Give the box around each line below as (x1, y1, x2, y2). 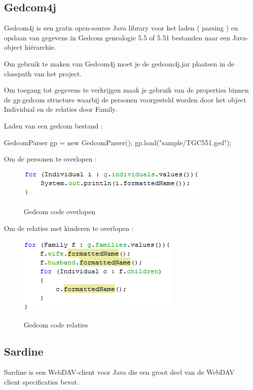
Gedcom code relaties (24, 320, 88, 330)
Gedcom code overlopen (24, 206, 96, 217)
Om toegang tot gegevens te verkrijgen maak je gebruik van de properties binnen (4, 85, 249, 95)
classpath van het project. (4, 68, 82, 78)
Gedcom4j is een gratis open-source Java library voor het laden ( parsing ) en (4, 23, 238, 33)
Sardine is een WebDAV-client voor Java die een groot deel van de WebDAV (4, 366, 235, 377)
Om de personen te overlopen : (4, 154, 97, 164)
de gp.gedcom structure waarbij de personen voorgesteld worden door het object (4, 94, 247, 104)
